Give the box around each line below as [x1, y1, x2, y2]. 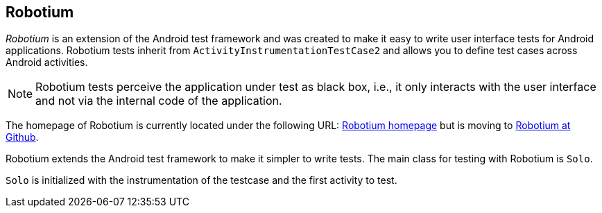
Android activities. [6, 56, 88, 69]
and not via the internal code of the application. [35, 94, 282, 108]
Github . [6, 131, 39, 144]
